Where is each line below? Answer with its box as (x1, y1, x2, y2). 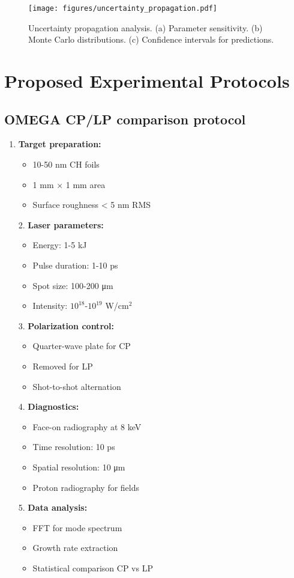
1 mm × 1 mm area (32, 178, 106, 190)
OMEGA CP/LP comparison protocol (4, 109, 246, 128)
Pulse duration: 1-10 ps (32, 258, 118, 271)
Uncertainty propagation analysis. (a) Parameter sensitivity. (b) (28, 21, 263, 34)
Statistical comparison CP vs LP (32, 561, 153, 574)
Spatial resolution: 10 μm (32, 460, 125, 473)
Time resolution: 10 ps (32, 440, 115, 453)
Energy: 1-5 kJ (32, 239, 87, 251)
